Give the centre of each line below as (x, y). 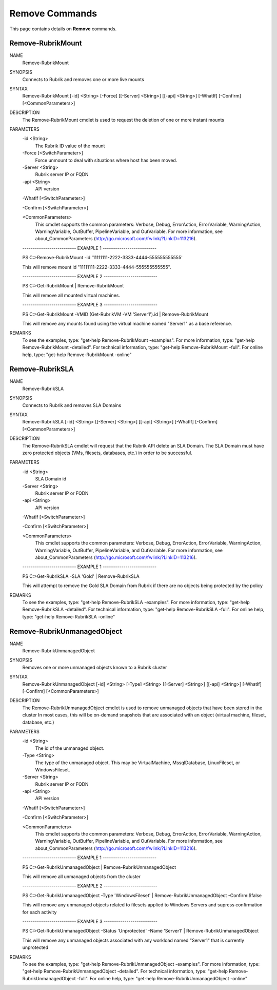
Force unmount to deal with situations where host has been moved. (106, 160)
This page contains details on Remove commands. (63, 29)
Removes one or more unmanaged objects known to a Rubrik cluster (95, 667)
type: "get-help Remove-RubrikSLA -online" (69, 616)
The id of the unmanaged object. (70, 748)
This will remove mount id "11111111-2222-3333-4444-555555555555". (97, 267)
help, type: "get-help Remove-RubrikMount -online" (77, 355)
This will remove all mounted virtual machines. (71, 295)
